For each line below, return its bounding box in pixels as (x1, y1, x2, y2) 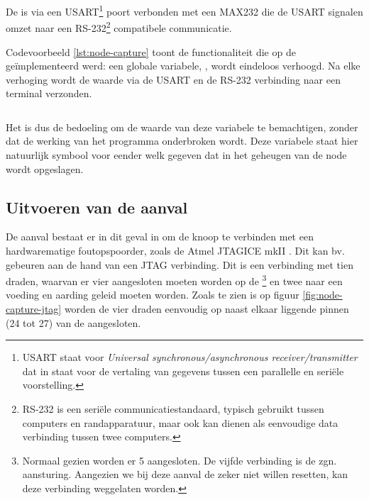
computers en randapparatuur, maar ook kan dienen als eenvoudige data (22, 415, 338, 430)
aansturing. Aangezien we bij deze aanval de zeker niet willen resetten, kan (22, 467, 348, 482)
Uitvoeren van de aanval (6, 196, 188, 218)
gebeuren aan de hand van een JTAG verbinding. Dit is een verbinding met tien (6, 257, 353, 272)
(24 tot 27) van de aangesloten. (6, 315, 141, 330)
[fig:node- (302, 287, 343, 302)
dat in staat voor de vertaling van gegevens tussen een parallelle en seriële (22, 363, 344, 378)
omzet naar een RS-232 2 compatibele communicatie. (6, 18, 232, 35)
